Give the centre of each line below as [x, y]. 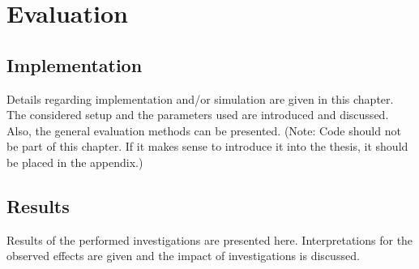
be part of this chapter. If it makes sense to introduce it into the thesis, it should [207, 146]
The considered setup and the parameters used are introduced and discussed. [198, 115]
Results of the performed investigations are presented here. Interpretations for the [210, 239]
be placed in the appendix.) [75, 162]
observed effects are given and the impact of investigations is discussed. [183, 256]
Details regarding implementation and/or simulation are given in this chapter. [200, 98]
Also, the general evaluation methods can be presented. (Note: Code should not [204, 130]
